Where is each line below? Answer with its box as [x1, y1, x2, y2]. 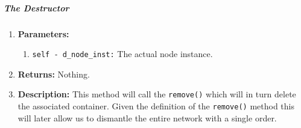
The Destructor [4, 1, 69, 14]
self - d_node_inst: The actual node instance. [32, 47, 213, 60]
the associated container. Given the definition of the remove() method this [17, 100, 295, 112]
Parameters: [17, 27, 69, 40]
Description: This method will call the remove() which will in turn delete [17, 88, 296, 100]
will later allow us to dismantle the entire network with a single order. [17, 111, 277, 124]
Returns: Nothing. [17, 67, 90, 80]
